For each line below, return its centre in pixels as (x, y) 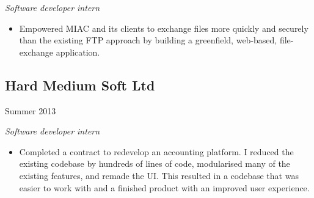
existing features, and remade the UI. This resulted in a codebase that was (159, 175)
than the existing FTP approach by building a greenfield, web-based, (148, 40)
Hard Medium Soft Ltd (80, 85)
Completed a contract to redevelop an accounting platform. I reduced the (156, 151)
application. (78, 52)
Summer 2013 (31, 110)
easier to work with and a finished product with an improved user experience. (164, 187)
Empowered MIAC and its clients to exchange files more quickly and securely (164, 28)
